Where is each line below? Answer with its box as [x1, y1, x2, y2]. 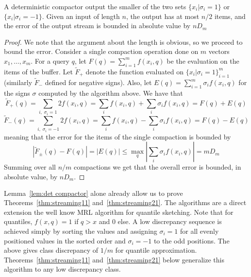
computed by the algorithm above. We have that [38, 87, 183, 98]
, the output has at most [126, 11, 200, 21]
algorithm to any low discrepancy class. [4, 264, 121, 274]
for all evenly [180, 225, 219, 236]
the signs [4, 87, 30, 98]
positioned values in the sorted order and [4, 235, 126, 245]
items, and [214, 11, 246, 21]
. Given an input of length [42, 11, 120, 21]
